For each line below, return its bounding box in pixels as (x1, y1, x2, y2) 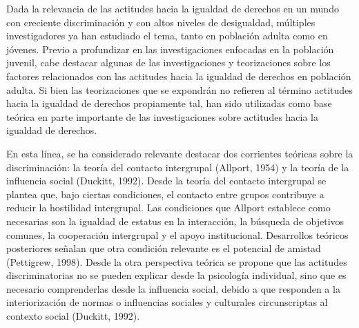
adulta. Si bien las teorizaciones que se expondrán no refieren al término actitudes (6, 82, 353, 97)
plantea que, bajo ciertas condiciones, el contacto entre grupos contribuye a (6, 186, 324, 201)
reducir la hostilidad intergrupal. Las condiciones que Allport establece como (6, 200, 331, 215)
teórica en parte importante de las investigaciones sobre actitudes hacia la (6, 109, 319, 124)
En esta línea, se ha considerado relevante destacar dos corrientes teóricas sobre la (6, 146, 353, 160)
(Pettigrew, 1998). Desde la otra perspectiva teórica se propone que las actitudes (6, 254, 347, 269)
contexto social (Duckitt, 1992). (6, 309, 140, 323)
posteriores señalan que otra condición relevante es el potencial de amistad (6, 241, 321, 255)
